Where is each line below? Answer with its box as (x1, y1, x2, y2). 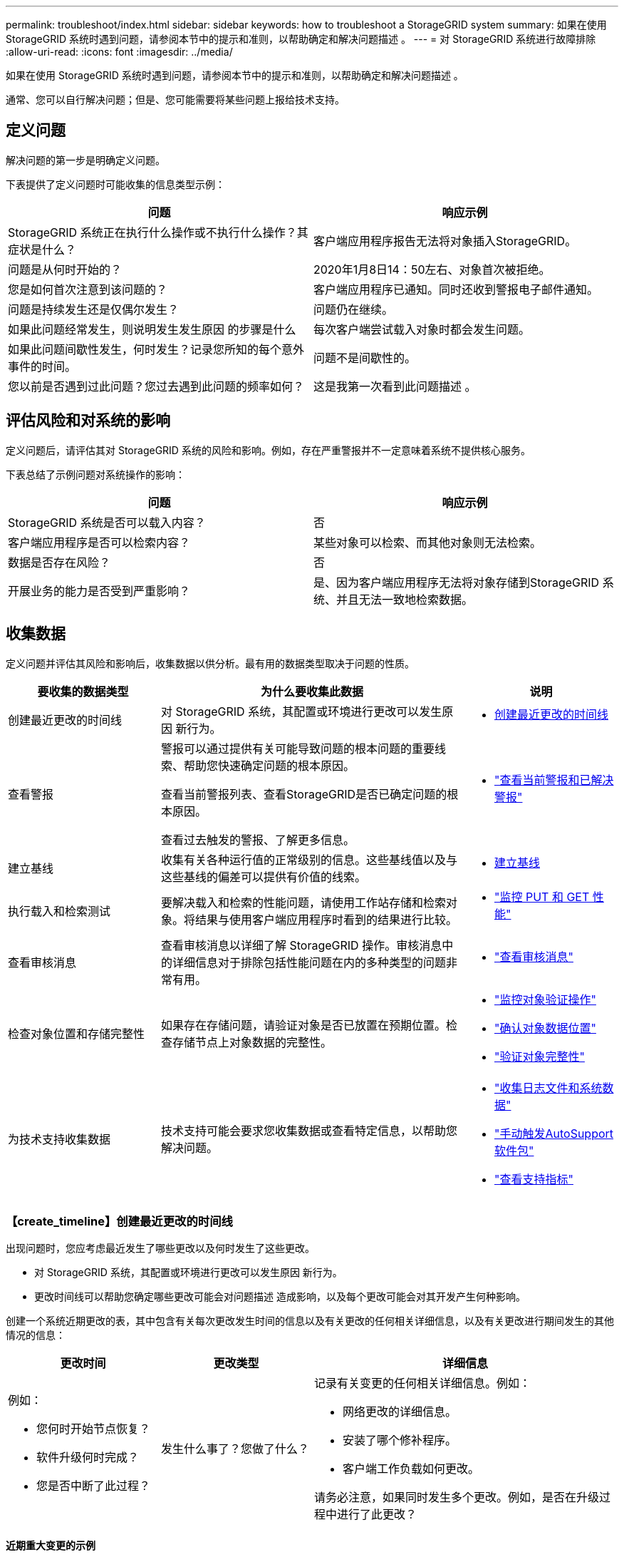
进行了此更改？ (337, 1507, 417, 1522)
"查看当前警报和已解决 (494, 772, 614, 787)
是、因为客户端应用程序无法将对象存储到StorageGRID (313, 575, 600, 590)
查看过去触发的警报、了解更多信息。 (161, 832, 355, 847)
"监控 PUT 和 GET (494, 889, 590, 904)
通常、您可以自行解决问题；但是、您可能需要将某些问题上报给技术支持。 (6, 93, 345, 106)
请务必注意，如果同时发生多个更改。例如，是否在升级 (314, 1490, 600, 1505)
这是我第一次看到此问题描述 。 (313, 379, 477, 394)
